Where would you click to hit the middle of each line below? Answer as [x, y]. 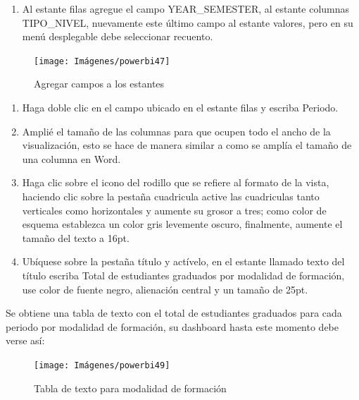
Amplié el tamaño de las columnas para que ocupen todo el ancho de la [176, 131]
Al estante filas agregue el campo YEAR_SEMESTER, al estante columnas [186, 8]
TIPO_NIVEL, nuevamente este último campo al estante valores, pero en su [188, 22]
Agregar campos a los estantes [99, 84]
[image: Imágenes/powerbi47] [102, 61]
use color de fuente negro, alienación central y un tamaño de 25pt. [165, 289]
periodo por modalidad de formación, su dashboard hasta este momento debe [172, 326]
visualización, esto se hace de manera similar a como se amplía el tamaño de [187, 145]
